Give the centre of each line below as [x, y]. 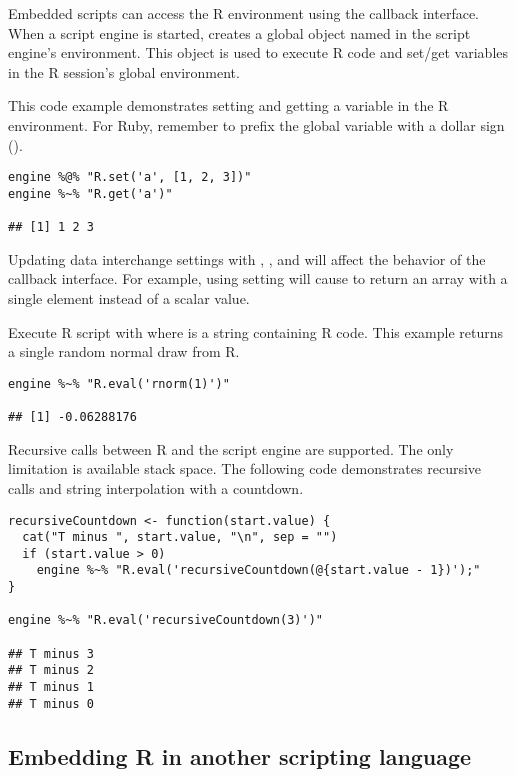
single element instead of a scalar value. [129, 297]
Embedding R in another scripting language [240, 755]
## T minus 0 [51, 703]
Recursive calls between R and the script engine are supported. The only [231, 448]
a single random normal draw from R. [124, 351]
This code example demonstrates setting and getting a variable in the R [228, 105]
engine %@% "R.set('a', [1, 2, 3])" [130, 177]
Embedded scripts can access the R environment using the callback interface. [244, 13]
